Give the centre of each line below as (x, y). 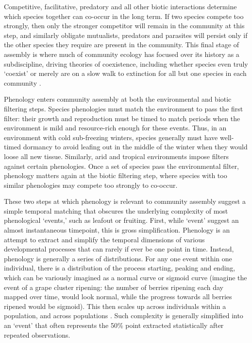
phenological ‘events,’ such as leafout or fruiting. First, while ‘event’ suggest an (121, 220)
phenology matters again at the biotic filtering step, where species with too (116, 175)
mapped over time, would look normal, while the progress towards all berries (118, 297)
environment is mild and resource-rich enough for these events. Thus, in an (115, 128)
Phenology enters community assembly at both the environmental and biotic (118, 99)
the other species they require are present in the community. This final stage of (121, 45)
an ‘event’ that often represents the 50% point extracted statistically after (114, 325)
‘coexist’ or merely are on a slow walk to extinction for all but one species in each (125, 73)
